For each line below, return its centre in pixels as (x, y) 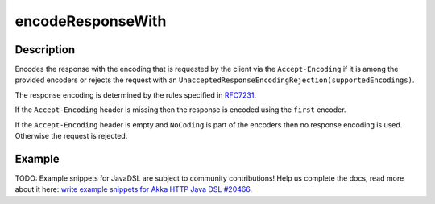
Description (45, 50)
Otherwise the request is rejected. (71, 136)
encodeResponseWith (91, 21)
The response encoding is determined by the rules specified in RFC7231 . (136, 95)
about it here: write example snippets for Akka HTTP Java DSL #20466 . (134, 189)
